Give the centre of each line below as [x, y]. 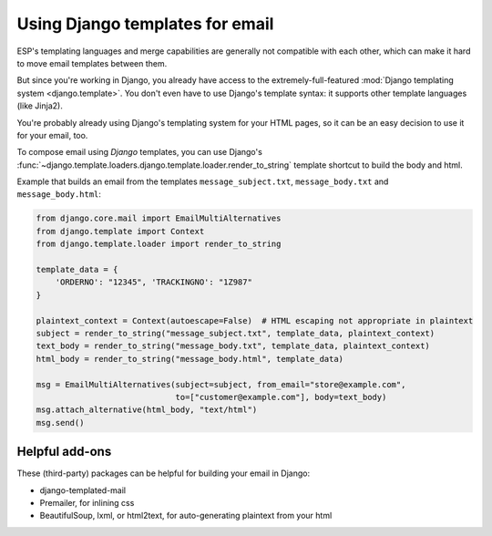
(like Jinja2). [40, 106]
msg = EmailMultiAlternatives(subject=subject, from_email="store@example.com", [221, 384]
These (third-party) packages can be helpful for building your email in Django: [163, 473]
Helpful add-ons [64, 452]
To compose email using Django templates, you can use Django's [140, 152]
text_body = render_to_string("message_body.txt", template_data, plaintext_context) [233, 346]
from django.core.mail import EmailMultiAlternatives [159, 218]
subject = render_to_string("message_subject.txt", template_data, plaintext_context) [236, 333]
